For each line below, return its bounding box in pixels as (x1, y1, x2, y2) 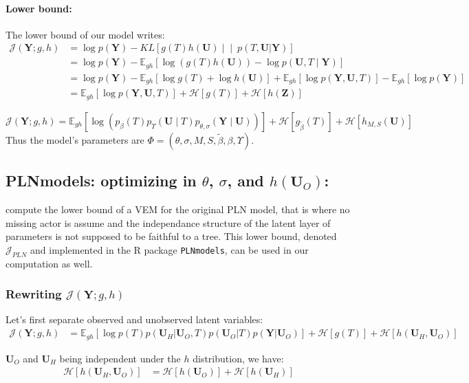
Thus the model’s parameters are (6, 132, 144, 146)
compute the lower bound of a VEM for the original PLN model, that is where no (6, 202, 350, 217)
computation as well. (6, 256, 93, 270)
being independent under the (59, 351, 181, 365)
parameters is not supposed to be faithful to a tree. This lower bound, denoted (6, 229, 337, 243)
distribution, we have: (193, 351, 284, 365)
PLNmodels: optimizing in (6, 170, 197, 191)
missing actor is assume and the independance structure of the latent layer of (6, 215, 331, 230)
